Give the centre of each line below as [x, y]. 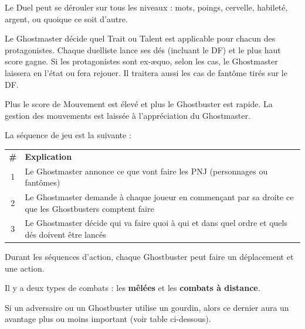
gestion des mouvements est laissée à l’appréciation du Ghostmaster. [128, 115]
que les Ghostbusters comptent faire [89, 208]
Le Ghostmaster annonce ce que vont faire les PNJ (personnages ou [146, 171]
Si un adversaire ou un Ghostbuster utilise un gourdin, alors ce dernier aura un [147, 307]
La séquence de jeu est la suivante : [68, 135]
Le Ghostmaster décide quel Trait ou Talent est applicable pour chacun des [140, 38]
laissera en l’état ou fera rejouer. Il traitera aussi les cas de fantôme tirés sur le [146, 72]
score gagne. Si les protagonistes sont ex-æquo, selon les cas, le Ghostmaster [141, 61]
